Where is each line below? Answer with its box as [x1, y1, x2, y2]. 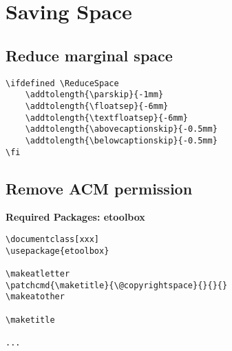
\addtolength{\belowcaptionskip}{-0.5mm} [25, 135, 218, 146]
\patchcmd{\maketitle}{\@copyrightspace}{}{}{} [6, 280, 228, 290]
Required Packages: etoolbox [6, 210, 145, 224]
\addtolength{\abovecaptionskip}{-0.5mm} [25, 124, 218, 134]
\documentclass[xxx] [6, 234, 100, 244]
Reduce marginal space [6, 44, 173, 66]
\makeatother [6, 292, 65, 302]
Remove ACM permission [6, 177, 193, 199]
